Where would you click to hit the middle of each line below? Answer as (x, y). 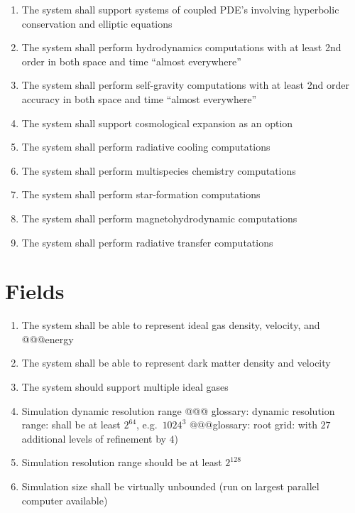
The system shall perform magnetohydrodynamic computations (159, 218)
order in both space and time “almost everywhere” (131, 61)
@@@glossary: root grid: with (253, 425)
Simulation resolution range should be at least (122, 462)
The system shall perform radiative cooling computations (146, 147)
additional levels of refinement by (94, 438)
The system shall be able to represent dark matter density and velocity (176, 363)
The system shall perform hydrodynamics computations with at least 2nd (181, 47)
